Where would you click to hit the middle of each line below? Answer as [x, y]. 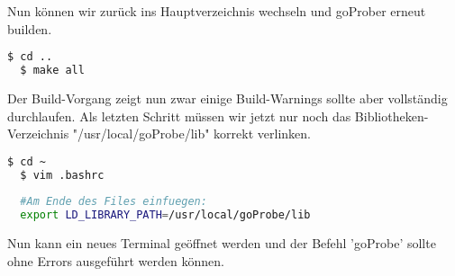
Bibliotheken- [391, 116]
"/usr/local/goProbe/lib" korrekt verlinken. [191, 134]
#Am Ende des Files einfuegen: [114, 202]
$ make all [52, 71]
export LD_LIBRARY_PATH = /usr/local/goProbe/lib [165, 215]
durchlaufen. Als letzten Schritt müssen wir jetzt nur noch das [179, 116]
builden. [30, 28]
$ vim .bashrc [62, 175]
